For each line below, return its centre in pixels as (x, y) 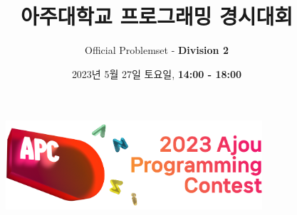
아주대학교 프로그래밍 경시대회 (157, 16)
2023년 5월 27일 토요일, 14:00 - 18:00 (157, 73)
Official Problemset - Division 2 (157, 50)
